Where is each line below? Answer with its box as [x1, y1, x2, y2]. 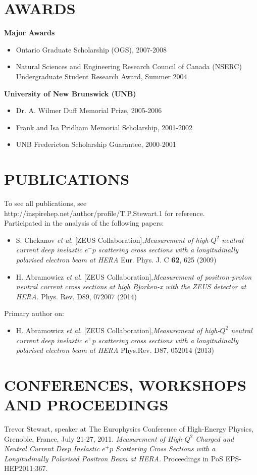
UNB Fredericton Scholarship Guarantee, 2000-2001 [16, 139, 176, 149]
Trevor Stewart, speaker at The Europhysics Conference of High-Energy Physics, [4, 424, 253, 434]
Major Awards [4, 27, 55, 38]
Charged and [195, 433, 234, 444]
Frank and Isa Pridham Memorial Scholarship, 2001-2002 [16, 122, 192, 132]
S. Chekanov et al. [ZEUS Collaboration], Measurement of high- [16, 234, 211, 245]
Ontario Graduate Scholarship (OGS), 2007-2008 [16, 44, 167, 55]
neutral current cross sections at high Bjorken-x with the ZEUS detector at [16, 281, 246, 292]
